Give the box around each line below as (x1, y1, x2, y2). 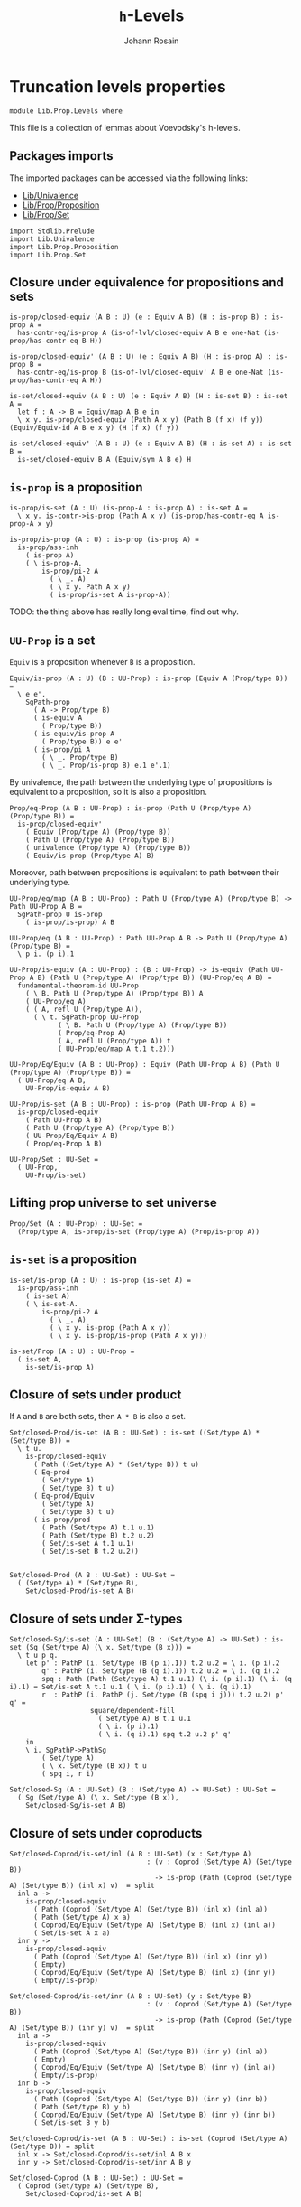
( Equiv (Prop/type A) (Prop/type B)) (25, 828, 171, 837)
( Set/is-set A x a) (32, 1929, 111, 1938)
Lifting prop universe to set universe (9, 1195, 218, 1211)
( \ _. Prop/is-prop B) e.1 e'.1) (41, 761, 171, 770)
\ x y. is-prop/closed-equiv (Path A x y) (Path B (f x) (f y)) (17, 416, 264, 425)
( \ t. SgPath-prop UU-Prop (32, 1013, 140, 1022)
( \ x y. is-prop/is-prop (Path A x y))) (49, 1331, 207, 1340)
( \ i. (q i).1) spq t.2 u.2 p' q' (97, 1730, 232, 1739)
